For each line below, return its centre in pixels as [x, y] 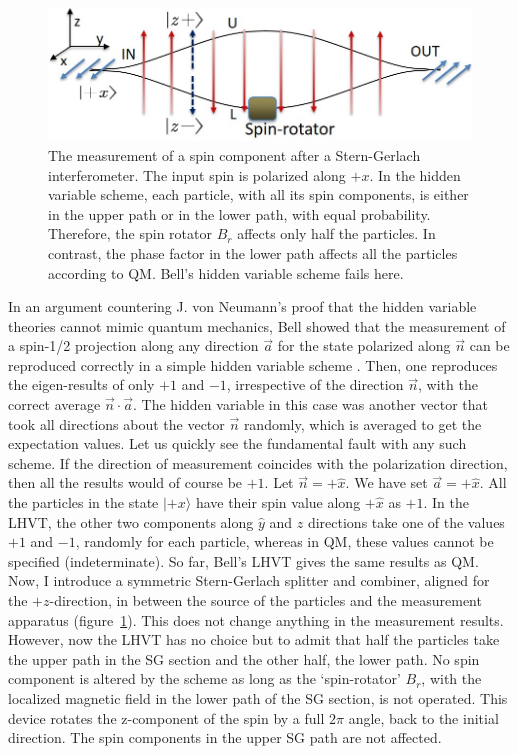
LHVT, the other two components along [131, 521]
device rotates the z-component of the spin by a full [166, 717]
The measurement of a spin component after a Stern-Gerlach [234, 154]
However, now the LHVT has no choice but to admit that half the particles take [254, 639]
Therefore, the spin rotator [130, 233]
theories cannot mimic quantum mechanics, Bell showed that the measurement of [257, 325]
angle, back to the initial [423, 717]
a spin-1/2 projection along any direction [133, 345]
